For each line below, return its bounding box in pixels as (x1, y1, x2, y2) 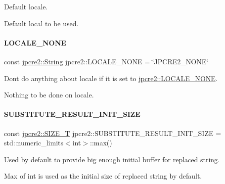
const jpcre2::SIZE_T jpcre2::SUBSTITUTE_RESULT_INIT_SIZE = (4, 128, 222, 138)
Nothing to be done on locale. (4, 90, 94, 100)
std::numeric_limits (4, 138, 63, 148)
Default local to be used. (4, 18, 79, 28)
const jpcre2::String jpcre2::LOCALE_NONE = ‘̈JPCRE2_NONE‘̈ (4, 56, 209, 66)
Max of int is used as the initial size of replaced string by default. (4, 171, 202, 181)
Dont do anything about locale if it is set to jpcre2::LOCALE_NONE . (4, 73, 218, 83)
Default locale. (4, 1, 48, 11)
